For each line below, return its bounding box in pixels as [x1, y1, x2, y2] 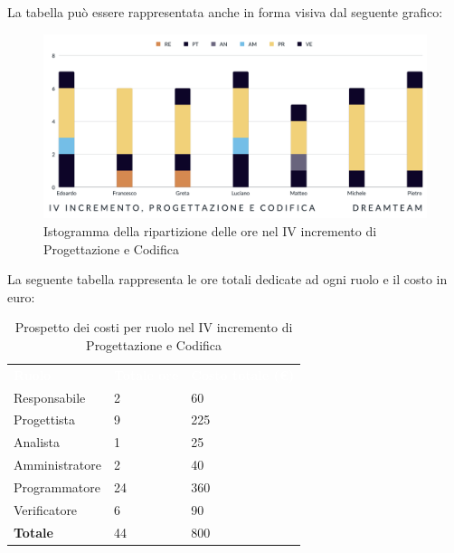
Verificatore [14, 500, 78, 519]
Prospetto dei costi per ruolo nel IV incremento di [14, 318, 293, 337]
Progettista [14, 410, 75, 429]
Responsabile [14, 387, 86, 406]
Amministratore [14, 455, 101, 474]
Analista [14, 433, 61, 452]
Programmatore [14, 477, 100, 496]
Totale [14, 522, 53, 541]
